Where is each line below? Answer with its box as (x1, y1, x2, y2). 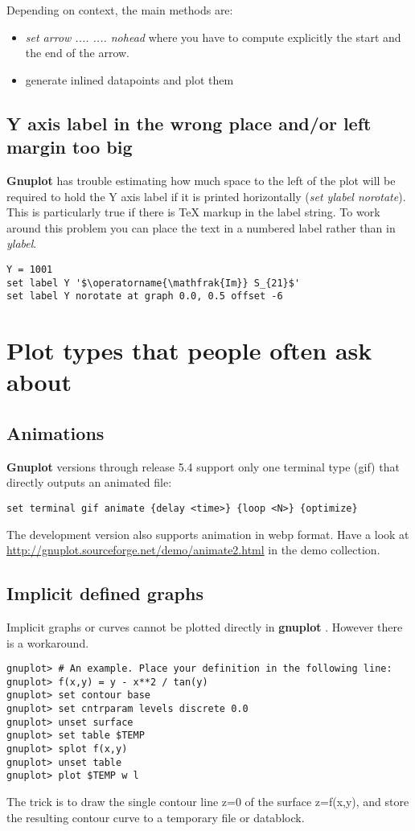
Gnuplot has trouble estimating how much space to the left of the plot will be (6, 171, 396, 188)
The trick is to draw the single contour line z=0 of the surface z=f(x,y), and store (6, 793, 409, 809)
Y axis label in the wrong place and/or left (6, 110, 372, 135)
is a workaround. (6, 634, 89, 651)
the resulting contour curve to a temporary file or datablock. (6, 808, 305, 825)
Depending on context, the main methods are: (6, 2, 233, 18)
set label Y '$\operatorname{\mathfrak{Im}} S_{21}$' (6, 277, 301, 289)
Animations (6, 420, 105, 445)
